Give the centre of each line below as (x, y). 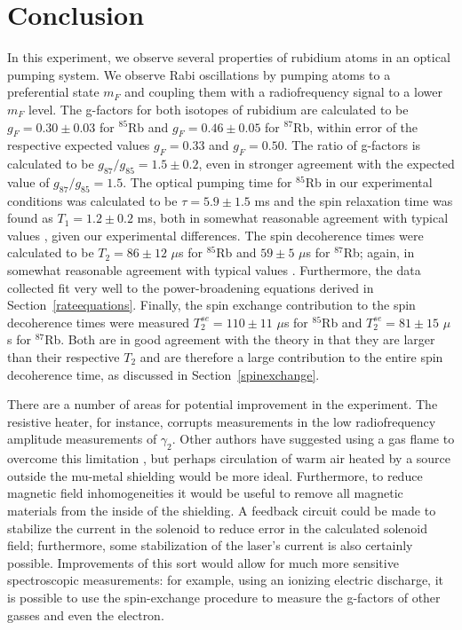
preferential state (53, 92)
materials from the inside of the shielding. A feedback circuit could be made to (222, 510)
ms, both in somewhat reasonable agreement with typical (293, 218)
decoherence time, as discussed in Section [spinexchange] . (163, 374)
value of (28, 181)
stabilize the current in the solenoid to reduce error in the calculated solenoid (217, 528)
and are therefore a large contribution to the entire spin (291, 357)
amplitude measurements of (82, 439)
